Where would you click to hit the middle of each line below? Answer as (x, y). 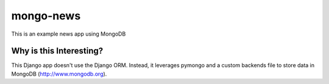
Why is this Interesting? (57, 51)
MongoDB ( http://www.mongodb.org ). (59, 74)
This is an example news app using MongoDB (69, 34)
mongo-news (46, 16)
